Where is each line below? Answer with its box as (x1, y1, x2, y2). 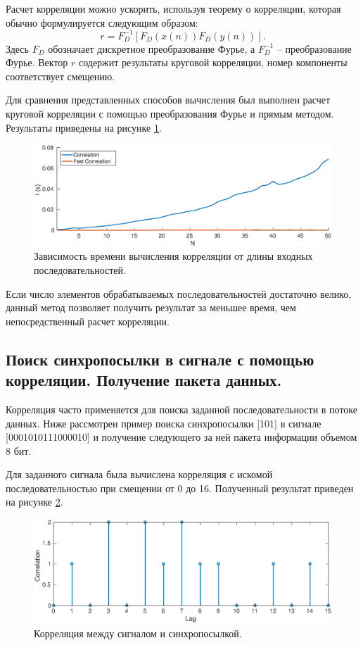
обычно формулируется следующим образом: (6, 15, 198, 30)
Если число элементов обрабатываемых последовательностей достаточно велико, (6, 286, 352, 301)
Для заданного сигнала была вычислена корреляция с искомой (6, 467, 273, 482)
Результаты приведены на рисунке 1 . (6, 120, 162, 134)
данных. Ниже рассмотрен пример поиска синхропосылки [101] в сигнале (6, 415, 321, 430)
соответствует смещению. (6, 68, 115, 83)
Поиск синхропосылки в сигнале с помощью (6, 348, 314, 370)
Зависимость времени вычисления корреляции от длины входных (34, 249, 313, 263)
